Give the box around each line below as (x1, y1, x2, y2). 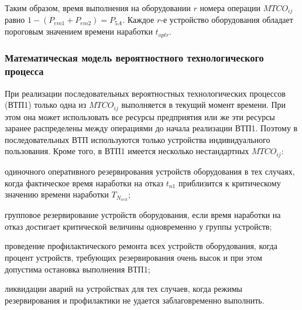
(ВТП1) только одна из (5, 98, 87, 111)
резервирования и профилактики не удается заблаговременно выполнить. (5, 294, 265, 306)
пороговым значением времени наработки (5, 25, 153, 38)
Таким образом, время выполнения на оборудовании (5, 2, 191, 13)
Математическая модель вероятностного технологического (5, 50, 264, 65)
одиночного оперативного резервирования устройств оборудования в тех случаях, (5, 165, 295, 177)
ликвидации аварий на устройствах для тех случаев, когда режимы (5, 282, 242, 295)
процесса (5, 64, 44, 79)
